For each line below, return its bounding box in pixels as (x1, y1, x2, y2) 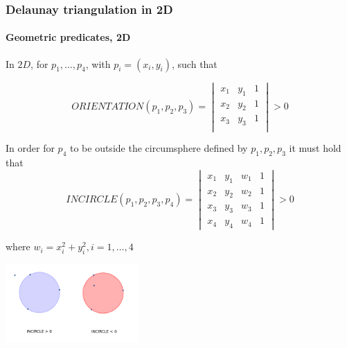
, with (85, 56, 111, 71)
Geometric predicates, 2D (6, 30, 131, 44)
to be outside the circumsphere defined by (69, 141, 248, 155)
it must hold (289, 141, 341, 155)
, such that (172, 56, 217, 71)
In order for (6, 141, 55, 155)
